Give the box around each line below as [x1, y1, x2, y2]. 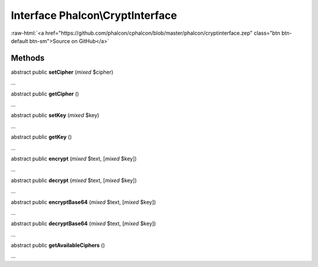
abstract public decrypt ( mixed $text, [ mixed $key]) [11, 177, 137, 184]
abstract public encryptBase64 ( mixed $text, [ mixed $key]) [11, 198, 156, 206]
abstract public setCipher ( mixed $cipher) [11, 68, 114, 75]
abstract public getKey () [11, 133, 72, 141]
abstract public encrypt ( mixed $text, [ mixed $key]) [11, 155, 137, 162]
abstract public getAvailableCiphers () [11, 242, 105, 249]
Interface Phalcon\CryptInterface [11, 9, 177, 22]
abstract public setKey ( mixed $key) [11, 112, 100, 119]
